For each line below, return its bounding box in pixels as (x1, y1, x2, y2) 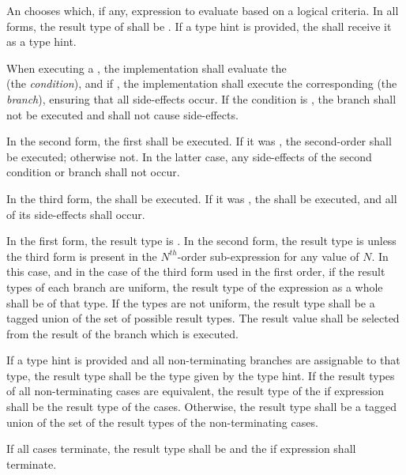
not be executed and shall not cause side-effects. (6, 106, 239, 123)
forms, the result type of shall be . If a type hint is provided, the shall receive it (6, 17, 392, 34)
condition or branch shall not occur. (6, 164, 180, 180)
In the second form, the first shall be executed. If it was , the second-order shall (6, 133, 392, 149)
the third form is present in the (6, 247, 157, 264)
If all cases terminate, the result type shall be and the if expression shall (6, 440, 356, 457)
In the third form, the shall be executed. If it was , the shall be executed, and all (6, 190, 397, 206)
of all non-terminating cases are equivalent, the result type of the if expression (6, 383, 385, 399)
